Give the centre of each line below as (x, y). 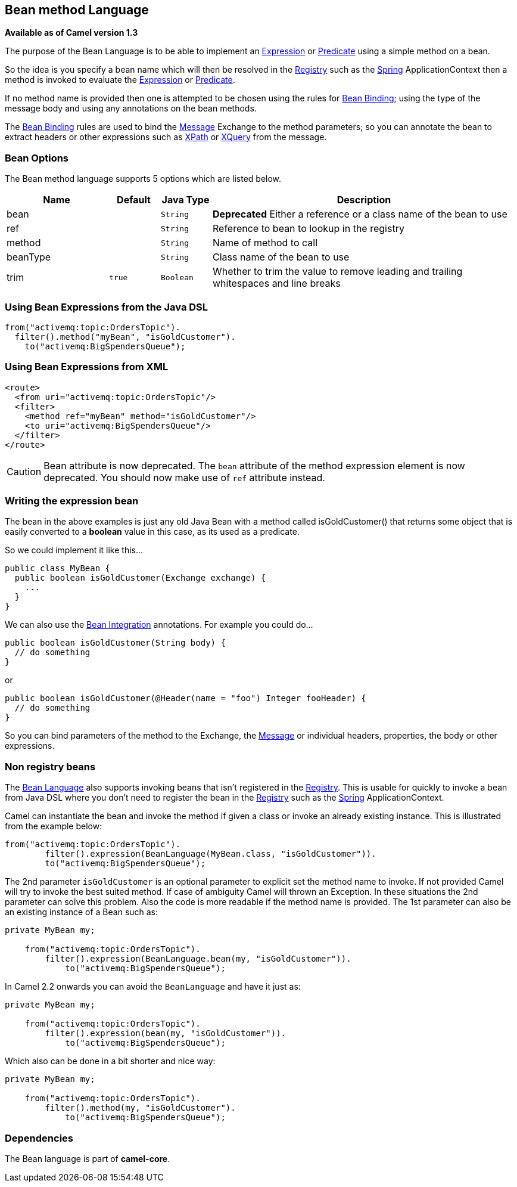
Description (364, 200)
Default (134, 200)
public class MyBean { (58, 568)
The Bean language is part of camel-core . (88, 1158)
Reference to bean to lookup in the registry (309, 229)
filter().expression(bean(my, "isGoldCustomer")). (166, 1033)
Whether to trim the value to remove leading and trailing (338, 272)
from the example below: (54, 826)
